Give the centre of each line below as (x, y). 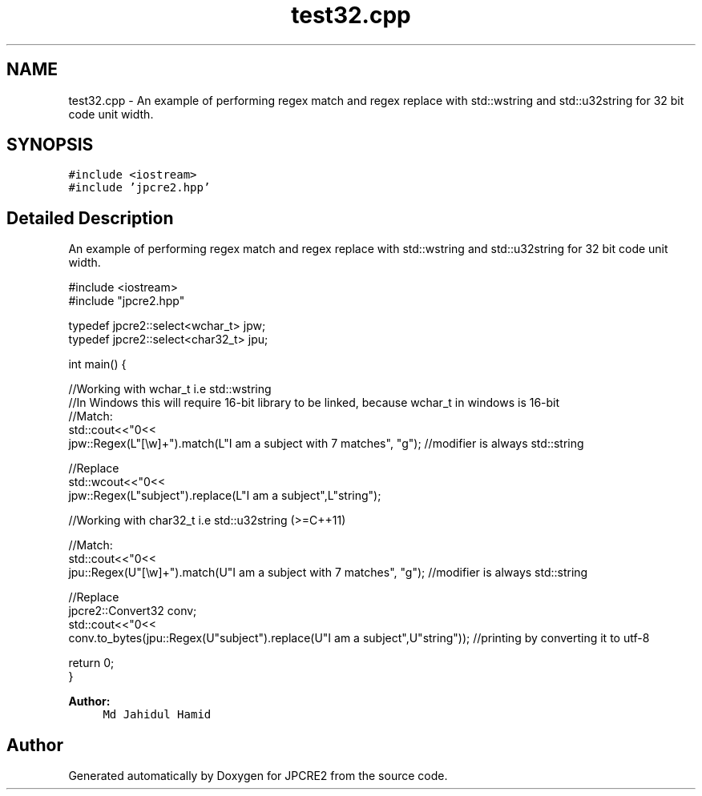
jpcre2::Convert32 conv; (133, 611)
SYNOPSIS (50, 145)
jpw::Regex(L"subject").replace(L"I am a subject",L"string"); (225, 496)
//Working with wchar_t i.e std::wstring (170, 389)
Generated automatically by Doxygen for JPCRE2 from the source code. (258, 776)
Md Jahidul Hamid (157, 715)
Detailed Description (90, 218)
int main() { (97, 364)
